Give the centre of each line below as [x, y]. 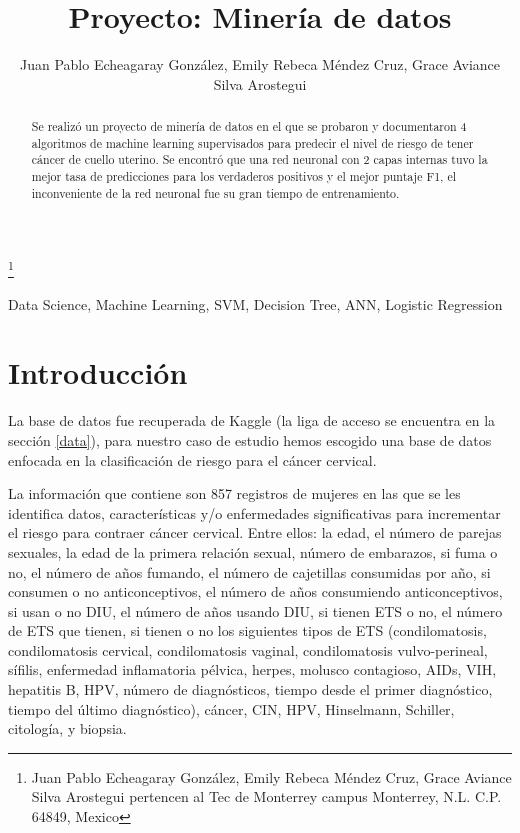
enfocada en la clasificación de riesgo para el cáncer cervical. [192, 459]
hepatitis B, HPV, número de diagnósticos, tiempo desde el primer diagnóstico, [250, 689]
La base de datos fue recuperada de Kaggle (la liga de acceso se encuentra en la [252, 420]
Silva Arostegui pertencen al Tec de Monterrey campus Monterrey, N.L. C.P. [266, 796]
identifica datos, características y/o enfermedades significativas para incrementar [254, 512]
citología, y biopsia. [67, 728]
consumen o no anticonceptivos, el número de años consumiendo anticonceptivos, [255, 591]
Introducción [98, 372]
